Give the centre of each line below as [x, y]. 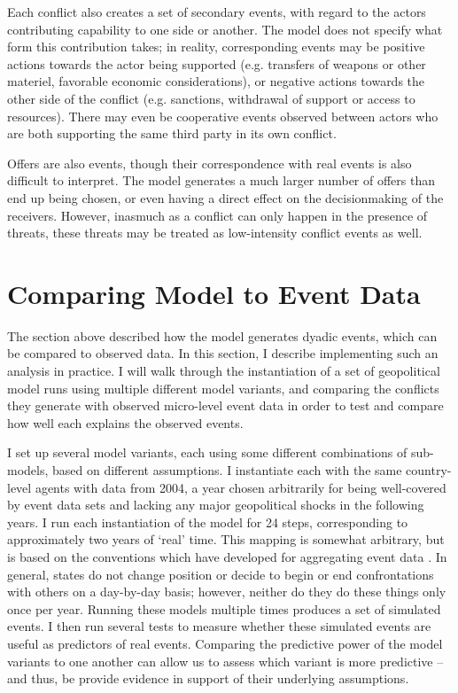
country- [429, 470]
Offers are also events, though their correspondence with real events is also [210, 163]
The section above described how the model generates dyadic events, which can [222, 335]
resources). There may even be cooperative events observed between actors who [223, 116]
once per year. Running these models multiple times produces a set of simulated [224, 608]
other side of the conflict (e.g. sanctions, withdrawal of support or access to [211, 98]
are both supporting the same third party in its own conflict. [172, 133]
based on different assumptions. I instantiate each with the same [227, 470]
